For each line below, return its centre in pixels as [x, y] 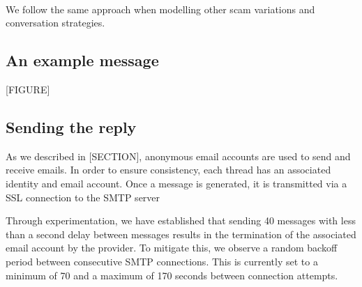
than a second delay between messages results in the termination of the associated [181, 234]
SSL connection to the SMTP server [83, 197]
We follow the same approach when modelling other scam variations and [160, 9]
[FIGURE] [28, 89]
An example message [82, 60]
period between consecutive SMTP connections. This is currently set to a [162, 261]
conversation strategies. [55, 23]
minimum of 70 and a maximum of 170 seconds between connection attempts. [172, 275]
